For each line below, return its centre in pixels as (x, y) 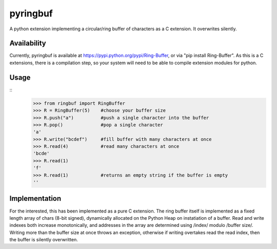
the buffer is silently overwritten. (44, 240)
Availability (28, 43)
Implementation (35, 198)
